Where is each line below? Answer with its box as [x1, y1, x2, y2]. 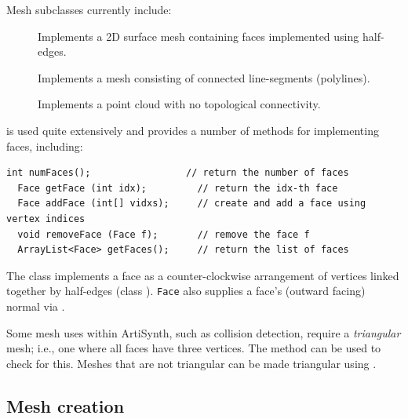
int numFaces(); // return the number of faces [6, 167, 349, 179]
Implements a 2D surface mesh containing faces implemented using [38, 27, 359, 44]
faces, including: [6, 137, 83, 154]
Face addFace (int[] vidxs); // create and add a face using [17, 198, 366, 209]
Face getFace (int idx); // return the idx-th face [17, 182, 338, 194]
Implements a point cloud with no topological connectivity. [38, 96, 321, 112]
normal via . [6, 297, 65, 314]
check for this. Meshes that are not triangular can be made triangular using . [6, 355, 377, 371]
